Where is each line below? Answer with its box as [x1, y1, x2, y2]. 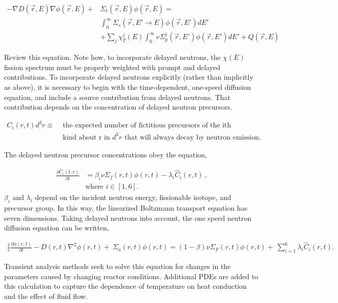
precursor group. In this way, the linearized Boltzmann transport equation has [4, 203, 248, 213]
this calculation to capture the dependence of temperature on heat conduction [4, 281, 247, 291]
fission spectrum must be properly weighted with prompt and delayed [4, 61, 220, 72]
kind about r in [62, 133, 110, 141]
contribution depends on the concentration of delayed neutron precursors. [4, 102, 232, 112]
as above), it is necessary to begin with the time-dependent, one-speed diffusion [4, 81, 251, 92]
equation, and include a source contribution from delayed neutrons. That [4, 91, 231, 102]
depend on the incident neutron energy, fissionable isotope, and [35, 192, 231, 203]
